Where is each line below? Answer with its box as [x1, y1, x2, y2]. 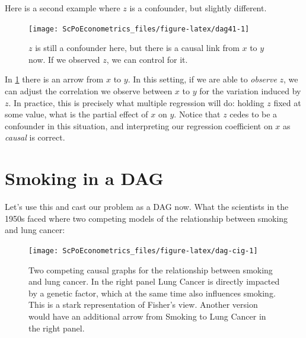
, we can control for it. [106, 53, 188, 65]
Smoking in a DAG [5, 166, 164, 190]
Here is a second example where [5, 2, 120, 14]
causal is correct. [5, 131, 65, 144]
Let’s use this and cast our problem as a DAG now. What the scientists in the [5, 200, 289, 213]
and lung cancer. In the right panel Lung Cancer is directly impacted [28, 275, 280, 288]
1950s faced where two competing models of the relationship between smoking [5, 212, 288, 224]
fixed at [273, 96, 301, 109]
